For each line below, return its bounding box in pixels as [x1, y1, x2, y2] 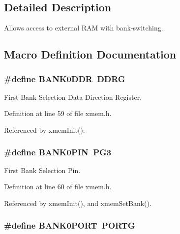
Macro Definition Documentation [4, 47, 177, 62]
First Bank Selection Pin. [4, 165, 81, 175]
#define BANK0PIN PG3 [4, 146, 112, 158]
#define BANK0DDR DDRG [4, 72, 125, 85]
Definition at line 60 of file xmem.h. [4, 181, 112, 192]
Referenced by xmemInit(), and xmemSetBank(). [4, 198, 151, 208]
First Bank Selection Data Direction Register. [4, 91, 142, 102]
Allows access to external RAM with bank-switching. [4, 23, 163, 33]
